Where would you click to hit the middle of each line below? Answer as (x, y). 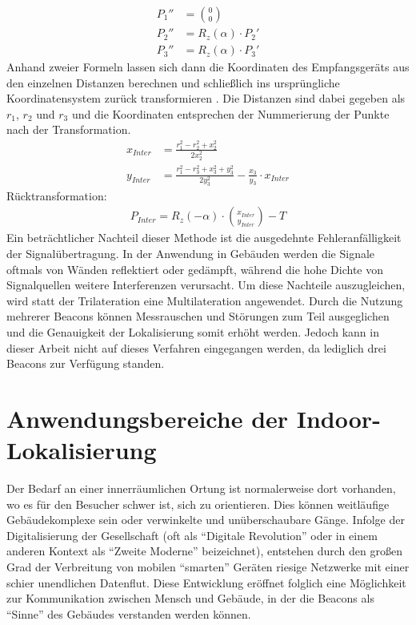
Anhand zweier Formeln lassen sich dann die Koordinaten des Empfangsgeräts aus (208, 67)
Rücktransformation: (57, 195)
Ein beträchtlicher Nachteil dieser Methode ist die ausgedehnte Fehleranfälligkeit (204, 238)
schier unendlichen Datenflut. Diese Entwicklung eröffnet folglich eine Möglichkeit (206, 582)
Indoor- (338, 418)
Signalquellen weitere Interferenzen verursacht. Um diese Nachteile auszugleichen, (206, 285)
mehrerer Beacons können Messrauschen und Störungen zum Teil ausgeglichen (198, 316)
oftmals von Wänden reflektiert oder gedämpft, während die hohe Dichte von (195, 269)
